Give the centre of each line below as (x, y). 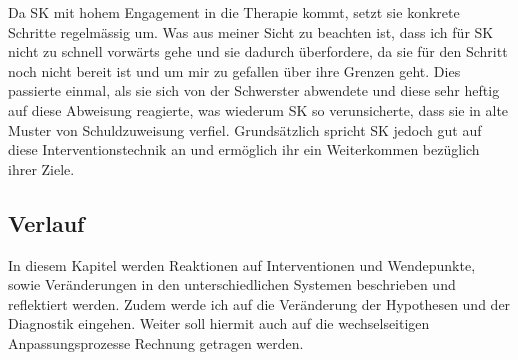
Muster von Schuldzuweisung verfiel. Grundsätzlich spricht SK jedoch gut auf (245, 129)
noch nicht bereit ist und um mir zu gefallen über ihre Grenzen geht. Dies (234, 70)
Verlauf (46, 222)
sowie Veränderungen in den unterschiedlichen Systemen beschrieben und (232, 284)
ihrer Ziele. (41, 168)
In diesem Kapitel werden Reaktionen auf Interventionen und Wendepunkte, (242, 264)
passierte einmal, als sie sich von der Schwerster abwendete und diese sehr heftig (254, 90)
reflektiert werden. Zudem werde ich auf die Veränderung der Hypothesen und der (259, 303)
